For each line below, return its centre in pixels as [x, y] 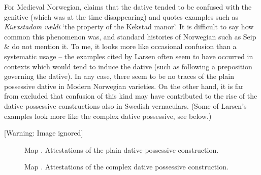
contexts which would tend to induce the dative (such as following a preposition [128, 66]
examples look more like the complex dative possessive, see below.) [108, 116]
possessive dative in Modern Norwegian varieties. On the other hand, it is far [124, 86]
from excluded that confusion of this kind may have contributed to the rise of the [131, 96]
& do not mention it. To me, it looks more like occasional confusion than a [120, 46]
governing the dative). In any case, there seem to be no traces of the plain [119, 76]
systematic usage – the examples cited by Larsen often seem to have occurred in [129, 56]
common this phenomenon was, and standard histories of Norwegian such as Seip [130, 36]
